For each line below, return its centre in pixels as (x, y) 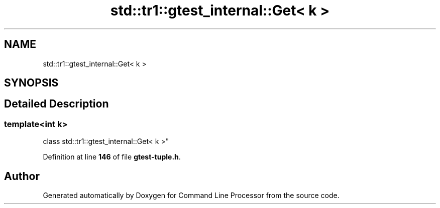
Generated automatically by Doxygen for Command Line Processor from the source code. (191, 195)
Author (22, 176)
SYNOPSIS (31, 83)
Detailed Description (57, 104)
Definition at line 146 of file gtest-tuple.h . (112, 157)
